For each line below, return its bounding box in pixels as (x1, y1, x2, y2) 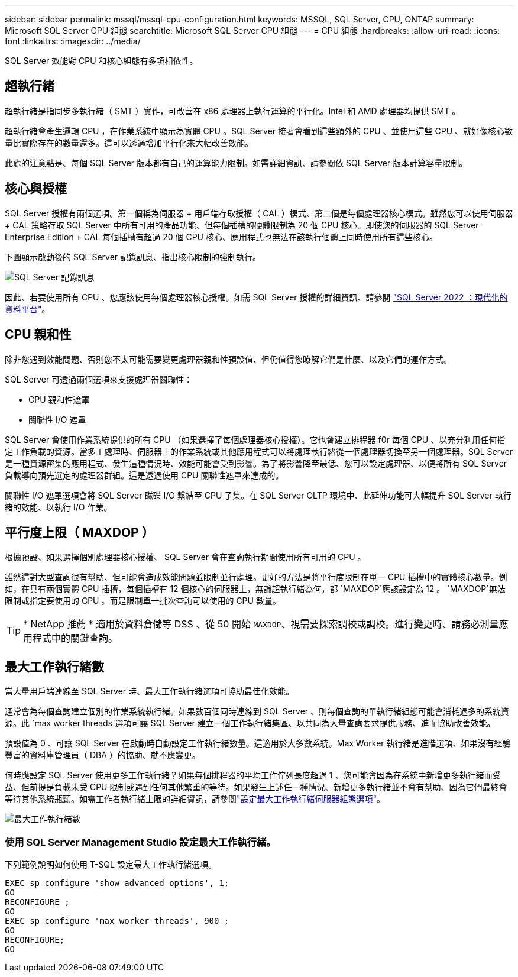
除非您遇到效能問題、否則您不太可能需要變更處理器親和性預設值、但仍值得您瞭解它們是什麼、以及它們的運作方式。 (5, 354, 452, 364)
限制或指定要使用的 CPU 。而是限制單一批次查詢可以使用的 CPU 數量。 (5, 596, 281, 606)
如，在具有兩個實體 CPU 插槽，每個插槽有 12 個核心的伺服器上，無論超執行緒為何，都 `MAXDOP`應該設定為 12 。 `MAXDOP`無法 (5, 584, 506, 594)
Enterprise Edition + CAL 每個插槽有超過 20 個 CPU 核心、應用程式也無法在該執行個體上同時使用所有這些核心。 (5, 231, 438, 242)
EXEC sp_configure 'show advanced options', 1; (5, 878, 229, 888)
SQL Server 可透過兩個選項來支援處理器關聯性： (5, 374, 193, 384)
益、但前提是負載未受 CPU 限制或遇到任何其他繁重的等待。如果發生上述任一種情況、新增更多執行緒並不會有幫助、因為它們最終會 (5, 782, 507, 792)
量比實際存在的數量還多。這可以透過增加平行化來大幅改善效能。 (5, 137, 253, 148)
